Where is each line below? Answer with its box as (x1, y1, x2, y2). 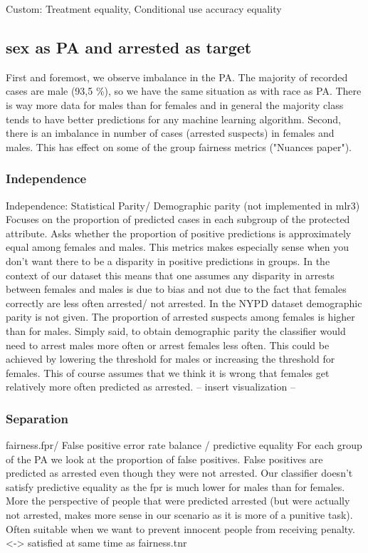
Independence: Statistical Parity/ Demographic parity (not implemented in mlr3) (6, 197, 360, 212)
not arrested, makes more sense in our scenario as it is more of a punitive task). (6, 507, 353, 522)
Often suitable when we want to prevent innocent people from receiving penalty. (6, 521, 355, 536)
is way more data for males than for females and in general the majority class (6, 97, 344, 112)
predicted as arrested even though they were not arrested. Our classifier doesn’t (6, 465, 353, 480)
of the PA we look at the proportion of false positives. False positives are (6, 451, 323, 466)
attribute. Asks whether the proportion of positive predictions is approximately (6, 225, 352, 240)
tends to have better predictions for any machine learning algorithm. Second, (6, 111, 341, 126)
